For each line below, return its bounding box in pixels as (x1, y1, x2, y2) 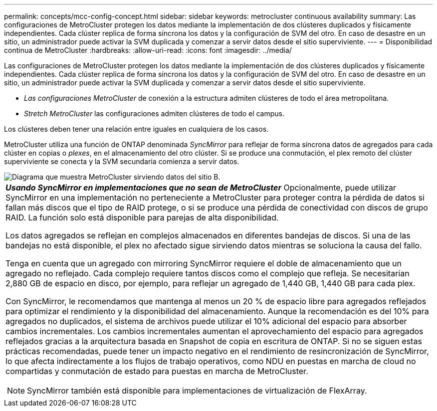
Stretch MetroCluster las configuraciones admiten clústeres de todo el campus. (24, 109, 284, 118)
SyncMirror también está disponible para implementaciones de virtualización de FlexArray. (27, 386, 367, 396)
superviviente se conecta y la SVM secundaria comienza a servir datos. (4, 157, 239, 166)
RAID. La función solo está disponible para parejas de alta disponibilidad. (5, 212, 279, 222)
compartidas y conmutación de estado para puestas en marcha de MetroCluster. (5, 366, 308, 376)
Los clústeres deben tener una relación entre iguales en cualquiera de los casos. (4, 125, 269, 133)
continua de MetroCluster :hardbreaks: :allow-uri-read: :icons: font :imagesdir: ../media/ (4, 46, 292, 54)
